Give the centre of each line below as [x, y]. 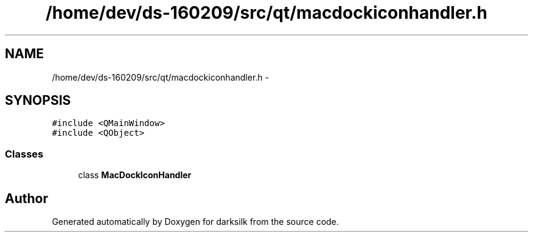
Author [26, 198]
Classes [24, 154]
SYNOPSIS [38, 101]
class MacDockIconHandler [135, 175]
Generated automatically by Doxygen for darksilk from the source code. [195, 222]
